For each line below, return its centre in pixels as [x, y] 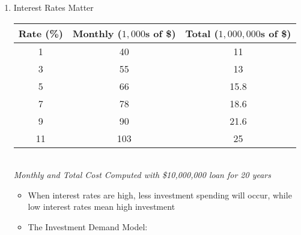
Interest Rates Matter [53, 7]
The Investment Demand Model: [88, 226]
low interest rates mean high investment [102, 207]
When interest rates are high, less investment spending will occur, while [160, 195]
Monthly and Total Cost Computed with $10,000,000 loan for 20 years [142, 175]
